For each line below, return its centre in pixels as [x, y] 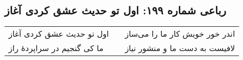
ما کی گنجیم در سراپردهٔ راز [56, 48]
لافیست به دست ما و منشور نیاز [180, 48]
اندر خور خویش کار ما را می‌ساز [180, 34]
